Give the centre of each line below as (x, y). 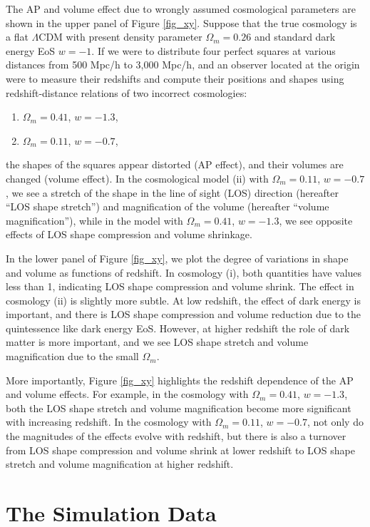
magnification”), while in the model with (94, 220)
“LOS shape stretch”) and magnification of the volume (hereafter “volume (168, 206)
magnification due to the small (72, 356)
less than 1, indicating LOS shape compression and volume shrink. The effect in (180, 286)
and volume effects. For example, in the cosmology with (127, 394)
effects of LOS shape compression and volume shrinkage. (129, 234)
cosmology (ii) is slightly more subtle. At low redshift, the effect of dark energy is (183, 300)
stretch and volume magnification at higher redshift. (120, 464)
